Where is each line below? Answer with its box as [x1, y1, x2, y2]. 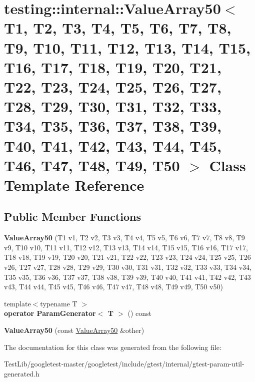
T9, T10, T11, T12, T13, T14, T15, [4, 37, 250, 58]
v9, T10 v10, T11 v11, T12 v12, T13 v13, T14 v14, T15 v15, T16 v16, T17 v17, [4, 242, 248, 252]
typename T [40, 298, 77, 308]
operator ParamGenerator [4, 308, 96, 318]
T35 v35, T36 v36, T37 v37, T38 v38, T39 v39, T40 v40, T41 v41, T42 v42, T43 [4, 271, 251, 282]
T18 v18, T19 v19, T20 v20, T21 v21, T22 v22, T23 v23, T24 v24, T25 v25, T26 [4, 252, 251, 262]
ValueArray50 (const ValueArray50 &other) [4, 325, 144, 335]
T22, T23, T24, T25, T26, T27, [4, 76, 221, 97]
